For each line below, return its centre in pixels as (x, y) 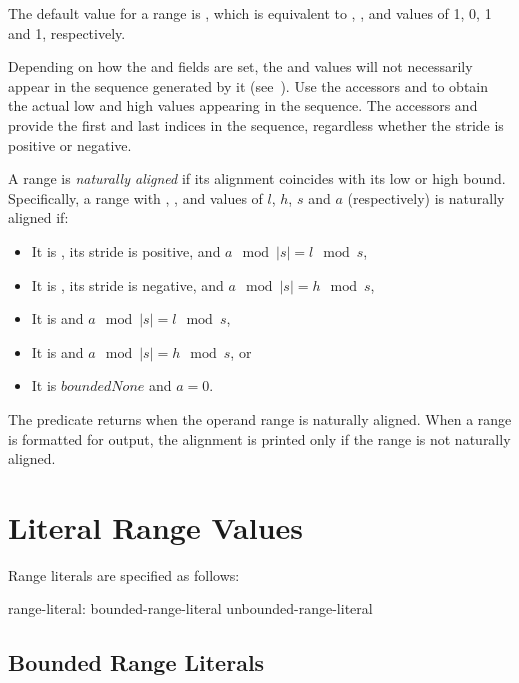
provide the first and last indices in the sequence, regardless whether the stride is (256, 124)
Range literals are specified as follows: (124, 574)
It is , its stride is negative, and (127, 284)
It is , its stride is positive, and (126, 250)
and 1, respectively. (67, 32)
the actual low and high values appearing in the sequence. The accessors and (243, 105)
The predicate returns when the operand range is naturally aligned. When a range (260, 418)
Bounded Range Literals (136, 662)
